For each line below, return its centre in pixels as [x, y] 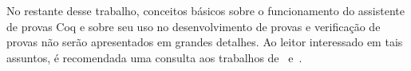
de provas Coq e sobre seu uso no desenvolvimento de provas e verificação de [194, 26]
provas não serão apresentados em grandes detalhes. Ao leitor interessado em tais [205, 42]
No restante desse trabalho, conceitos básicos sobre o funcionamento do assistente [205, 10]
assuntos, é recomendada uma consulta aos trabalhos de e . [154, 57]
